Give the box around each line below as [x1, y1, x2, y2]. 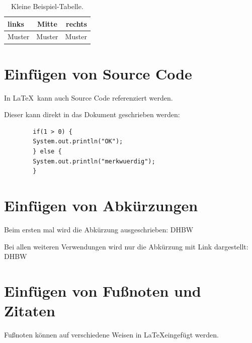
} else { [33, 148, 62, 155]
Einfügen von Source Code [4, 63, 192, 83]
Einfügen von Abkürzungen [4, 195, 198, 215]
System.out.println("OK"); [33, 138, 123, 145]
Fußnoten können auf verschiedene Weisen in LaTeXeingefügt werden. [4, 329, 219, 340]
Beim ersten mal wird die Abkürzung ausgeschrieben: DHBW [4, 224, 194, 234]
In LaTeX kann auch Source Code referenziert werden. [4, 92, 173, 103]
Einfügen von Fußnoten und [4, 280, 201, 301]
